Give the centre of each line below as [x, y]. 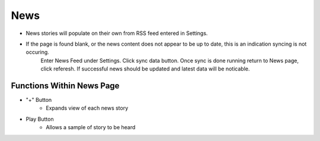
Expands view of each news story [87, 108]
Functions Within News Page [65, 86]
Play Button [40, 119]
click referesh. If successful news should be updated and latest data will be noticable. [145, 69]
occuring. [38, 52]
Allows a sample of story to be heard [91, 127]
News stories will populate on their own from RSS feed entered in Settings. [117, 33]
